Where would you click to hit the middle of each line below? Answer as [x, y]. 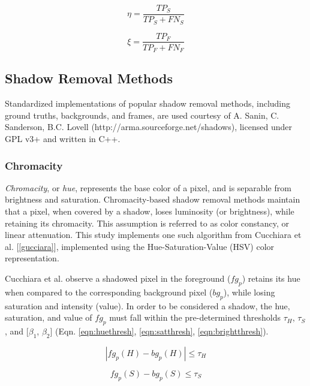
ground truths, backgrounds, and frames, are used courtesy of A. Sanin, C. [142, 115]
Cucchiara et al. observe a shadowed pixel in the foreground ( [118, 278]
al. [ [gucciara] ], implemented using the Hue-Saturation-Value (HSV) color [140, 246]
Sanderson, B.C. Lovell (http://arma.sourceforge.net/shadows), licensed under [148, 127]
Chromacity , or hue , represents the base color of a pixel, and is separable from [148, 187]
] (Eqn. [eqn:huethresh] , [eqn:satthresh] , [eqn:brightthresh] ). [159, 331]
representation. [32, 258]
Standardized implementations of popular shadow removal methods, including [148, 103]
